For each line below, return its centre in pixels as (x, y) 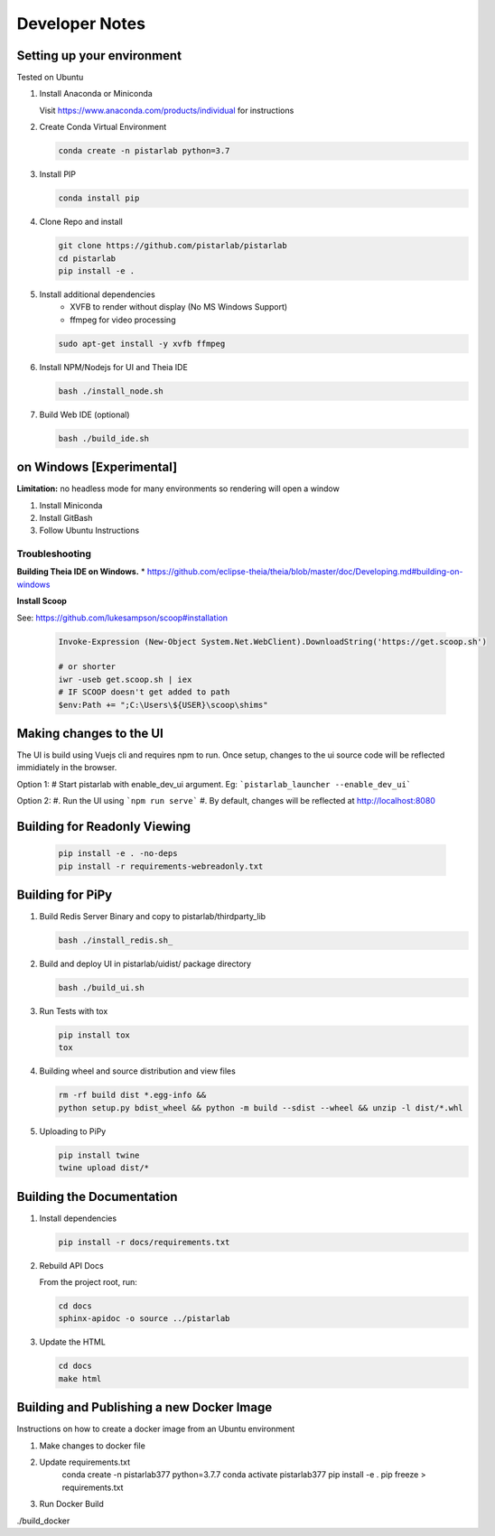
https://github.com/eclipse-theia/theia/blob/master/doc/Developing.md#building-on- (305, 572)
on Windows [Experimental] (97, 467)
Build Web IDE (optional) (84, 414)
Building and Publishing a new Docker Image (145, 1407)
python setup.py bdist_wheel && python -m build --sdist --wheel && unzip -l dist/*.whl (261, 1108)
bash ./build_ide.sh (103, 438)
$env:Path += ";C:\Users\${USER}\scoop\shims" (163, 705)
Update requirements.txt (85, 1462)
